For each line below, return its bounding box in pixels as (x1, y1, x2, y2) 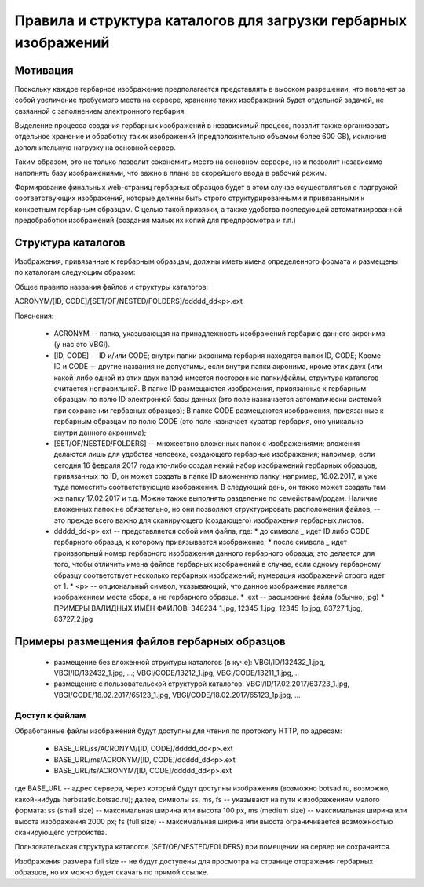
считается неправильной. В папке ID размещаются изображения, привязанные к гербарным (53, 383, 367, 392)
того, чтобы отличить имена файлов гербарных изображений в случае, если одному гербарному (53, 560, 381, 569)
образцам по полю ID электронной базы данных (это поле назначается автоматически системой (53, 395, 382, 404)
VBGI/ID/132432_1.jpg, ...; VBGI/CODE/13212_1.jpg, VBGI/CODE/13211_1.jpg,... (53, 668, 300, 677)
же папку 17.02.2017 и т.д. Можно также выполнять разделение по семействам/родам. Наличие (53, 493, 378, 502)
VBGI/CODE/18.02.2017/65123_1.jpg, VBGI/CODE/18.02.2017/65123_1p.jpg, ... (53, 690, 302, 699)
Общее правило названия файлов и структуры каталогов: (14, 282, 208, 291)
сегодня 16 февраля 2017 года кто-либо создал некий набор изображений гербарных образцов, (53, 460, 378, 470)
